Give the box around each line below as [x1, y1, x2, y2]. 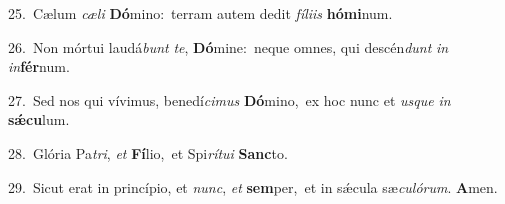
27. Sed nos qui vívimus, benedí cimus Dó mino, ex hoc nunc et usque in [8, 89, 451, 110]
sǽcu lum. [8, 109, 70, 130]
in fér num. [8, 56, 70, 77]
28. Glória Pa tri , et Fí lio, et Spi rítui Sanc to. [8, 142, 288, 163]
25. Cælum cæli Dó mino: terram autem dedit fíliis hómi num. [8, 3, 393, 23]
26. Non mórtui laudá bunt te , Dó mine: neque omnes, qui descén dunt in [8, 36, 449, 57]
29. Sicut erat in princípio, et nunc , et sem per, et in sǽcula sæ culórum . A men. [8, 176, 498, 197]
